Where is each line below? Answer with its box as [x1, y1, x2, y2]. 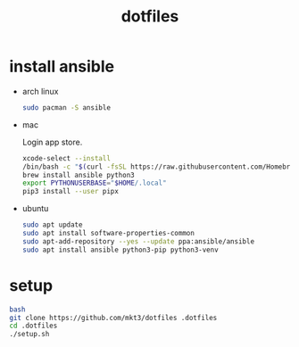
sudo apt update [21, 220, 83, 229]
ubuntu [21, 203, 49, 214]
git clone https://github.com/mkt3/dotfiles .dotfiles [9, 313, 218, 322]
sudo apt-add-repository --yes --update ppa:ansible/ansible [21, 236, 255, 246]
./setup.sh [9, 330, 50, 339]
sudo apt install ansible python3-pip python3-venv [21, 245, 219, 254]
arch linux [21, 86, 59, 96]
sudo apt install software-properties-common [21, 229, 195, 238]
